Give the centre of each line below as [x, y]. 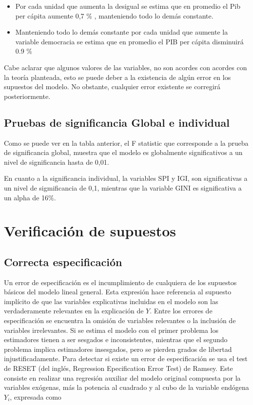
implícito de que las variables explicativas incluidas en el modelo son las [111, 301]
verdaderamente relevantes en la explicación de [74, 311]
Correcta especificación [63, 261]
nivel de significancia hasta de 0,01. [57, 162]
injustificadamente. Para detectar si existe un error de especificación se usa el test [126, 358]
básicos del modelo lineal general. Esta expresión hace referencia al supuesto [118, 292]
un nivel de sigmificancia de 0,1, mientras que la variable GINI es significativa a [123, 187]
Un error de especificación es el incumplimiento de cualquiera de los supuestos [120, 282]
